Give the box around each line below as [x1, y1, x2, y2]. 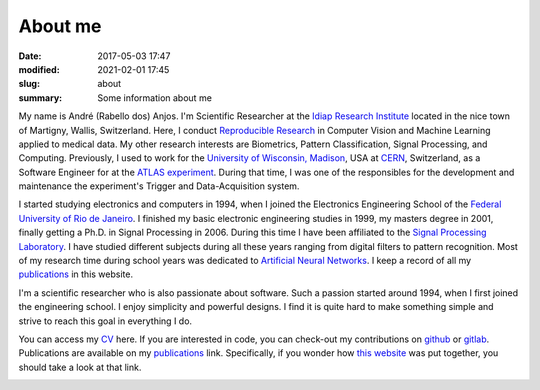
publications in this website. [18, 268, 134, 280]
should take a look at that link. [18, 361, 142, 373]
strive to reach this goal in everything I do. [18, 315, 193, 327]
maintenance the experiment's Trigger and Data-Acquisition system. [18, 180, 300, 192]
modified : [18, 63, 60, 75]
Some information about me [97, 91, 212, 104]
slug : [18, 78, 40, 90]
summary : [18, 91, 63, 104]
